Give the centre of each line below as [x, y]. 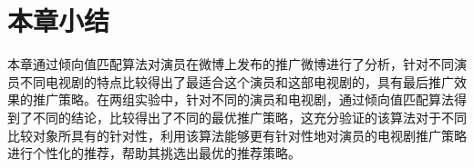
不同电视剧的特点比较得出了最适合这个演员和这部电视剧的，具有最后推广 [237, 81]
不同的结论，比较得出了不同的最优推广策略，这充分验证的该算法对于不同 [249, 117]
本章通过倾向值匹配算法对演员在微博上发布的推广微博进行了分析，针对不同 [231, 64]
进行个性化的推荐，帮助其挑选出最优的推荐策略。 [154, 153]
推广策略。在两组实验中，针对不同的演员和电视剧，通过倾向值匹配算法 [243, 99]
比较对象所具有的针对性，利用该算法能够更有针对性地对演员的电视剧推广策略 [237, 135]
